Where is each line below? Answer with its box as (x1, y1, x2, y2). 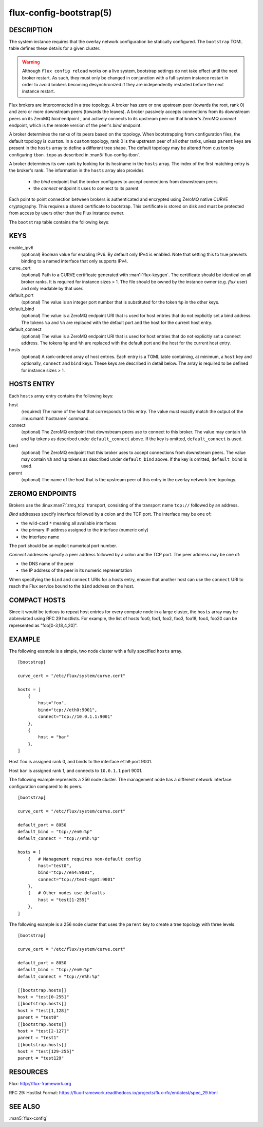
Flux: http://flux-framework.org (9, 1081, 72, 1087)
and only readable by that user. (21, 285, 84, 291)
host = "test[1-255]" (38, 897, 90, 902)
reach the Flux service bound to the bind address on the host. (9, 583, 134, 589)
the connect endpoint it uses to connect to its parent (33, 186, 139, 191)
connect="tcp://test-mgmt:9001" (38, 877, 115, 882)
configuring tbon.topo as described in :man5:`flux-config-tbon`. (9, 151, 141, 158)
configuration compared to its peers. (9, 783, 83, 789)
